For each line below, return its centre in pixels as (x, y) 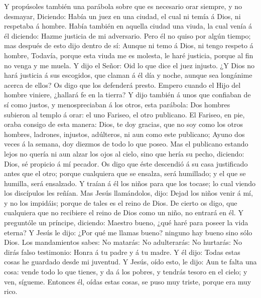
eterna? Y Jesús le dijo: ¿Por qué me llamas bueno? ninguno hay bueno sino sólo (128, 232)
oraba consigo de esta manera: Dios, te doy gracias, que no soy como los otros (124, 124)
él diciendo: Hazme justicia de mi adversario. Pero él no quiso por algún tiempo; (127, 35)
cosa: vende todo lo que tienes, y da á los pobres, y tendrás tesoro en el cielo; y (126, 272)
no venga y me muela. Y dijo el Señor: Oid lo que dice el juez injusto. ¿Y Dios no (129, 65)
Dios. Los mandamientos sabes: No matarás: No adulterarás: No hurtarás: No (123, 242)
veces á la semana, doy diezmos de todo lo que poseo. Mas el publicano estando (126, 144)
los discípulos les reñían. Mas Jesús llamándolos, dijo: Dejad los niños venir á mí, (128, 193)
